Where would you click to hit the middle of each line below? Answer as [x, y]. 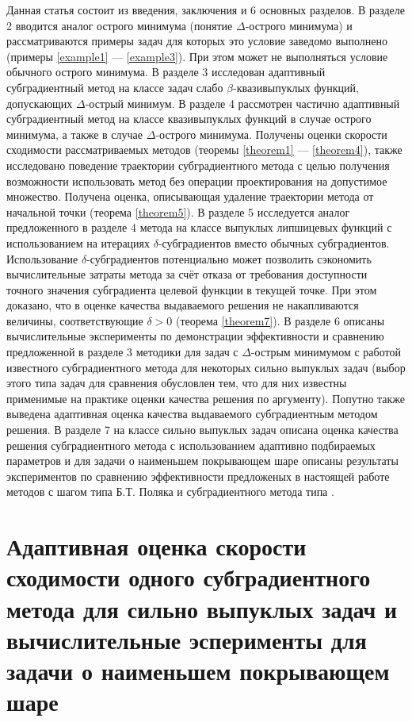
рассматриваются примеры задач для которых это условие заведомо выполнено [197, 41]
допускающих [40, 103]
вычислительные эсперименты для [187, 639]
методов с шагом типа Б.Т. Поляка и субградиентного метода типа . [170, 492]
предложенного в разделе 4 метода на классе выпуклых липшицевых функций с [199, 227]
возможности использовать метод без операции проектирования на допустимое [197, 180]
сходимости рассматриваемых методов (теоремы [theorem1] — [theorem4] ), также [204, 150]
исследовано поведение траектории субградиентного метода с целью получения [198, 165]
